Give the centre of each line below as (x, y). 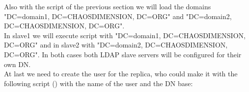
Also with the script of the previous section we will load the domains (108, 6)
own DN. (17, 64)
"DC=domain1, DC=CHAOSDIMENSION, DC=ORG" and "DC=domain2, (118, 16)
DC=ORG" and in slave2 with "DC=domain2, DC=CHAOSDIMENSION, (116, 45)
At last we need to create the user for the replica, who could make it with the (121, 74)
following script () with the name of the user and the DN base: (98, 83)
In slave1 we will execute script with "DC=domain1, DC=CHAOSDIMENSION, (125, 35)
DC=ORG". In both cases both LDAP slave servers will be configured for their (123, 54)
